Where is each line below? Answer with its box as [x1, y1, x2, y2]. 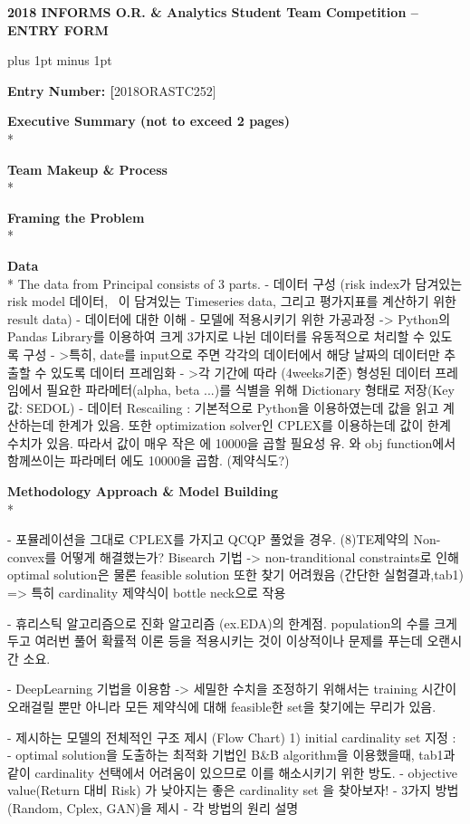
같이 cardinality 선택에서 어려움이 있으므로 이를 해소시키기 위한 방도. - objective [7, 762, 458, 781]
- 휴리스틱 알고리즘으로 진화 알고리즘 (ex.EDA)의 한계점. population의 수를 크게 [7, 613, 457, 632]
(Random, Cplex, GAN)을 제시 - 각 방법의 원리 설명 [7, 798, 299, 817]
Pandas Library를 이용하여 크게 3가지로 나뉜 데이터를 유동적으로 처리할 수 [7, 327, 425, 346]
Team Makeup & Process [7, 159, 168, 178]
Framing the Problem [7, 207, 145, 226]
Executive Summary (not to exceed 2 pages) [7, 111, 290, 130]
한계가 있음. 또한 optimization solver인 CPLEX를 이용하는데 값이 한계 [58, 416, 451, 435]
